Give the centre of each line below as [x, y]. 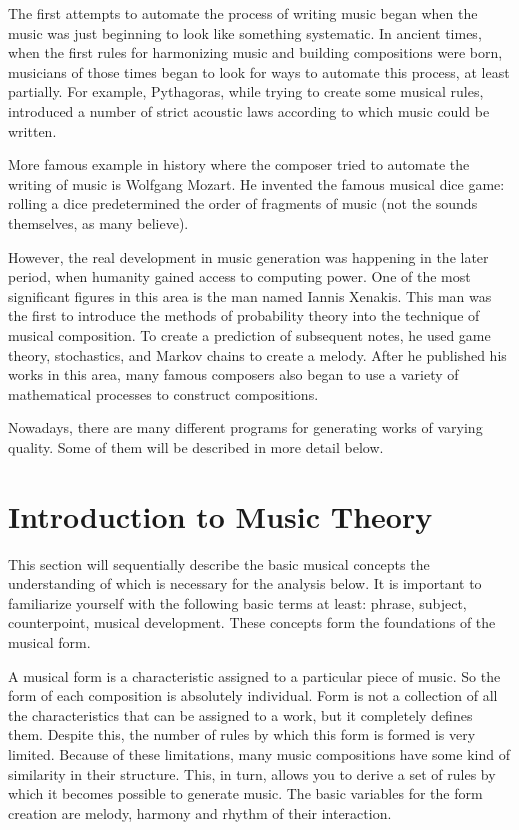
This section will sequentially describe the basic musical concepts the [219, 563]
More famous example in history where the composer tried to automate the [239, 164]
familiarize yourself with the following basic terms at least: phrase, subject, [237, 602]
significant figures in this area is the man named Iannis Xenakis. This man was [250, 295]
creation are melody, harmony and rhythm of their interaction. [200, 812]
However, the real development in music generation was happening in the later [248, 256]
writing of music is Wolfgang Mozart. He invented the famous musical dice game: [256, 183]
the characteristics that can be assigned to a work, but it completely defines [240, 714]
